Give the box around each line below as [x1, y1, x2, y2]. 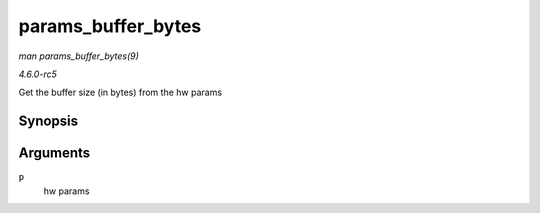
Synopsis [18, 113, 79, 130]
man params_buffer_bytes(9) [18, 50, 140, 62]
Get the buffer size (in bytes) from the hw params [18, 86, 223, 99]
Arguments [18, 145, 91, 162]
